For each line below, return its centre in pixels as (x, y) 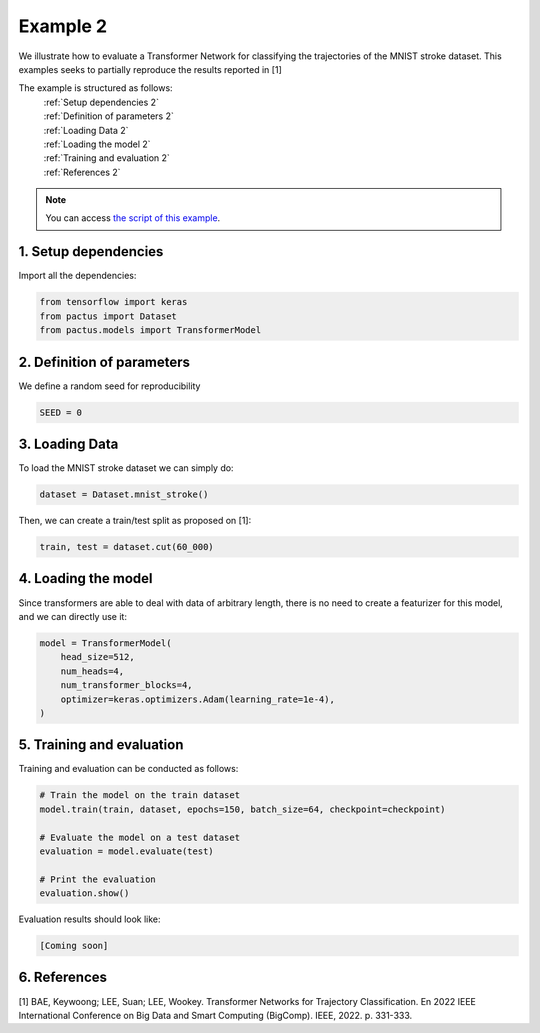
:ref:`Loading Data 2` (86, 130)
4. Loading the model (86, 578)
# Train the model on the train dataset (139, 795)
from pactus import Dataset (108, 316)
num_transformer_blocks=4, (127, 685)
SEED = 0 (61, 412)
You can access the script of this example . (133, 218)
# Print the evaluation (98, 879)
